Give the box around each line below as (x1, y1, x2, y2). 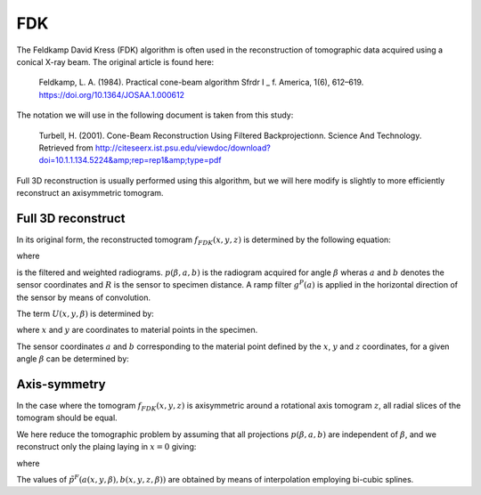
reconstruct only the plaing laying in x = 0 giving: (16, 442, 197, 452)
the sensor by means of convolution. (16, 292, 151, 303)
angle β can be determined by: (16, 353, 129, 364)
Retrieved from (38, 142, 94, 153)
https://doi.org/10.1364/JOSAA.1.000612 (38, 89, 185, 100)
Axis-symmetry (16, 377, 106, 392)
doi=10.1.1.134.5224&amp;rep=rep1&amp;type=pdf (38, 155, 222, 166)
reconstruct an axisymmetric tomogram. (16, 188, 164, 199)
